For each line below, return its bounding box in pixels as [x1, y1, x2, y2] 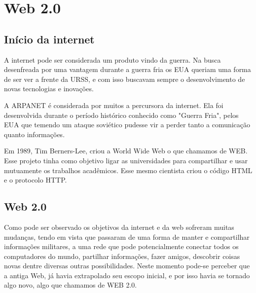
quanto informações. [4, 129, 65, 139]
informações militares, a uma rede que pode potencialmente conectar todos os [4, 241, 239, 252]
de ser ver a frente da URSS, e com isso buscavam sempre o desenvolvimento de [4, 73, 245, 84]
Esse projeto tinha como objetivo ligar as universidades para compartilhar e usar [4, 155, 248, 165]
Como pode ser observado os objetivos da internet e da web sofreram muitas [4, 221, 234, 232]
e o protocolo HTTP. [4, 175, 67, 185]
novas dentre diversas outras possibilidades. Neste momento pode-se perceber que [4, 260, 250, 271]
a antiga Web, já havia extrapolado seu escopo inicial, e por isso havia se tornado [4, 270, 250, 280]
